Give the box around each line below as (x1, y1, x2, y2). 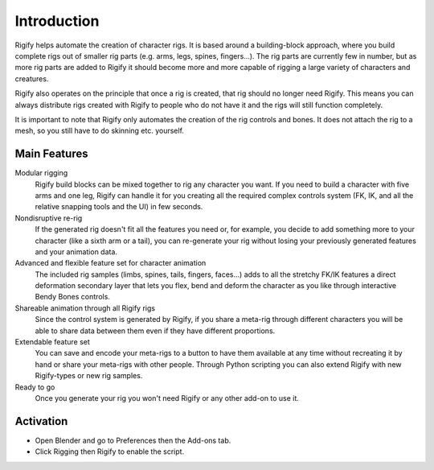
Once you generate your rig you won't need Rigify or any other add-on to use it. (35, 394, 299, 402)
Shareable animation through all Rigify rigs (14, 303, 156, 313)
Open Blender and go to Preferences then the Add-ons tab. (35, 435, 231, 445)
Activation (14, 414, 68, 428)
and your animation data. (35, 246, 118, 257)
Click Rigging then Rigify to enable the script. (35, 447, 185, 456)
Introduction (14, 12, 100, 30)
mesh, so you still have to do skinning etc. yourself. (14, 126, 185, 136)
